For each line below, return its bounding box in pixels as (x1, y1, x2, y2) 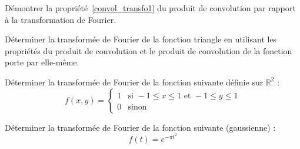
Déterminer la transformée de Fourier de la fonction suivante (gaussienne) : (5, 121, 276, 133)
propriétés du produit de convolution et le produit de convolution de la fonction (5, 44, 292, 57)
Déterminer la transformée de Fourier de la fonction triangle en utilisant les (5, 33, 277, 45)
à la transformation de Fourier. (5, 13, 116, 25)
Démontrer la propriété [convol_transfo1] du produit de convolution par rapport (5, 2, 296, 14)
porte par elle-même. (5, 56, 79, 68)
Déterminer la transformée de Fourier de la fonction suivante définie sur (5, 75, 264, 88)
